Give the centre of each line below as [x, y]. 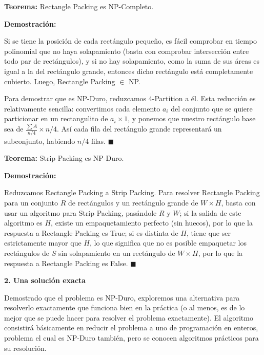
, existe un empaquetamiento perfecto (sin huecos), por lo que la [152, 223]
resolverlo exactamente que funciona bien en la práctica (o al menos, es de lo [125, 307]
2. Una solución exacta [45, 280]
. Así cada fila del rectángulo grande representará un [139, 129]
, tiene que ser [208, 232]
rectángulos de [27, 253]
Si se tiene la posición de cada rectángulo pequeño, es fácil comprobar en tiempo [131, 41]
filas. [98, 141]
